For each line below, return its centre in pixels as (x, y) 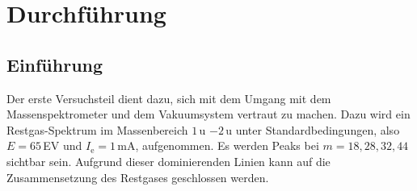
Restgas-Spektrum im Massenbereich (97, 129)
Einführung (55, 64)
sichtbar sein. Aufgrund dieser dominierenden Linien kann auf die (168, 161)
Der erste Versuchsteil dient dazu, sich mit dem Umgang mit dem (169, 98)
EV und (63, 145)
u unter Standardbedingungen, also (313, 129)
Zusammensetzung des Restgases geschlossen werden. (138, 177)
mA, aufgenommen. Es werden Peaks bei (218, 145)
